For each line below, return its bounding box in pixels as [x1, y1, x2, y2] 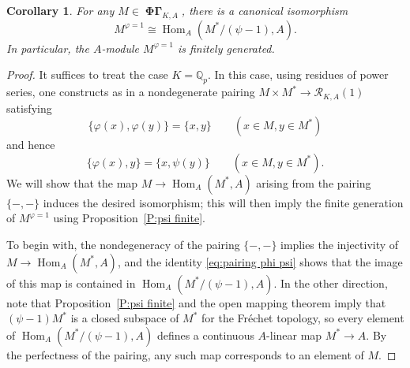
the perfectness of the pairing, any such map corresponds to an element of [6, 346, 364, 362]
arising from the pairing [256, 174, 371, 191]
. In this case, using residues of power [207, 66, 389, 83]
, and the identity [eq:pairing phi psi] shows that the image [117, 253, 403, 269]
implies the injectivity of [280, 236, 399, 253]
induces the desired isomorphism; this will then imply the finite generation [43, 194, 404, 210]
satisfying [6, 99, 52, 116]
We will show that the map [6, 174, 138, 191]
